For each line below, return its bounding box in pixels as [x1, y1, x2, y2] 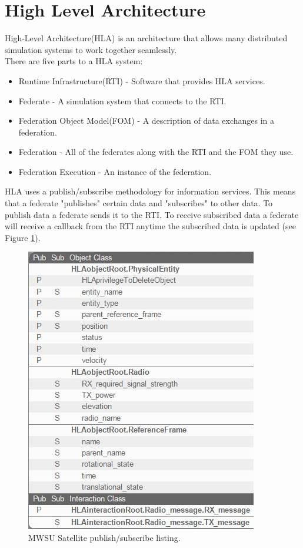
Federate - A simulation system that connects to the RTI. [18, 94, 227, 107]
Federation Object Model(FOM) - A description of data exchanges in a [18, 114, 275, 127]
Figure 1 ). [5, 231, 41, 243]
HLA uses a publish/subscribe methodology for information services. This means [5, 185, 296, 197]
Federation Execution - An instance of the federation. [18, 165, 212, 177]
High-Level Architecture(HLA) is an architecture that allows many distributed [5, 32, 288, 44]
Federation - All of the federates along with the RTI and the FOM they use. [18, 146, 294, 158]
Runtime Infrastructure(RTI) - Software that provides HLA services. [18, 74, 265, 87]
